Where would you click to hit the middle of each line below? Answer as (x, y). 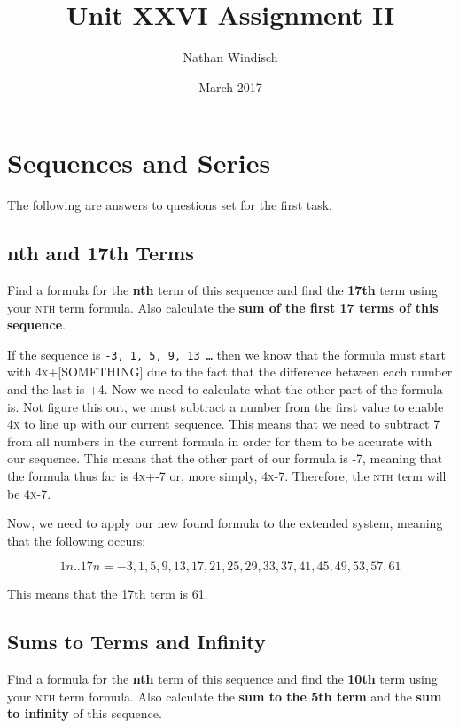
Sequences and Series (139, 163)
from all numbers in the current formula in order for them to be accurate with (220, 441)
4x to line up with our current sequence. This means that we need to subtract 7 (224, 424)
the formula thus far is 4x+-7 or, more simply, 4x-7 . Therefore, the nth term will (227, 476)
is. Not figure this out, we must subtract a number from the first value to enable (226, 406)
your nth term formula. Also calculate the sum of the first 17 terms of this (223, 307)
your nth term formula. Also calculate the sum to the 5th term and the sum (225, 696)
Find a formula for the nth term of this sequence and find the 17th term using (222, 290)
